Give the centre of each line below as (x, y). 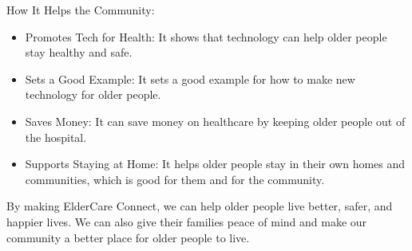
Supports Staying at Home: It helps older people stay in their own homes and (215, 164)
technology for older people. (93, 94)
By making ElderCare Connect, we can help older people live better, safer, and (200, 206)
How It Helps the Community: (81, 10)
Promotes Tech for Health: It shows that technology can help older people (206, 36)
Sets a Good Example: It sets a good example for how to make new (190, 78)
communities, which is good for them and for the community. (175, 179)
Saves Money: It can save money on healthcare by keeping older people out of (215, 121)
